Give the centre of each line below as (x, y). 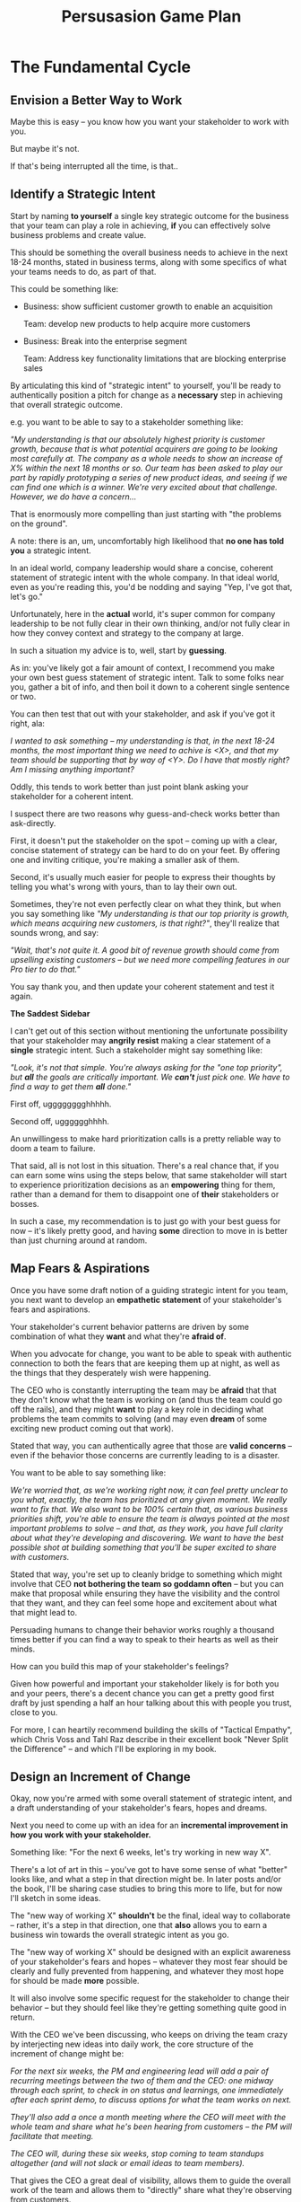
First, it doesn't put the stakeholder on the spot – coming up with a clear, (144, 841)
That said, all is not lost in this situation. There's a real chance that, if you (145, 1166)
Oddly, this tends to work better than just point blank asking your (129, 787)
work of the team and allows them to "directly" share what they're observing (151, 2190)
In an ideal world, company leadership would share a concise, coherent (142, 568)
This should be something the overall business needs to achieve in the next (149, 252)
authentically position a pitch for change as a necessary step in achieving (146, 395)
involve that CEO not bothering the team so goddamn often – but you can (147, 1583)
